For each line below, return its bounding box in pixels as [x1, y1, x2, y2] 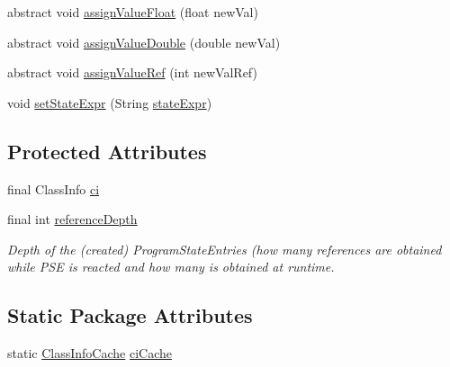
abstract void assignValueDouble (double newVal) [7, 32, 281, 51]
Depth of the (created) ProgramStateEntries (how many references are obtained [7, 239, 442, 258]
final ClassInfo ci [7, 179, 100, 198]
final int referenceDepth [7, 210, 138, 228]
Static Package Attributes [7, 301, 253, 329]
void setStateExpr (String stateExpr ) [7, 93, 212, 112]
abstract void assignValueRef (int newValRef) [7, 63, 257, 82]
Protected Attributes [7, 137, 207, 165]
